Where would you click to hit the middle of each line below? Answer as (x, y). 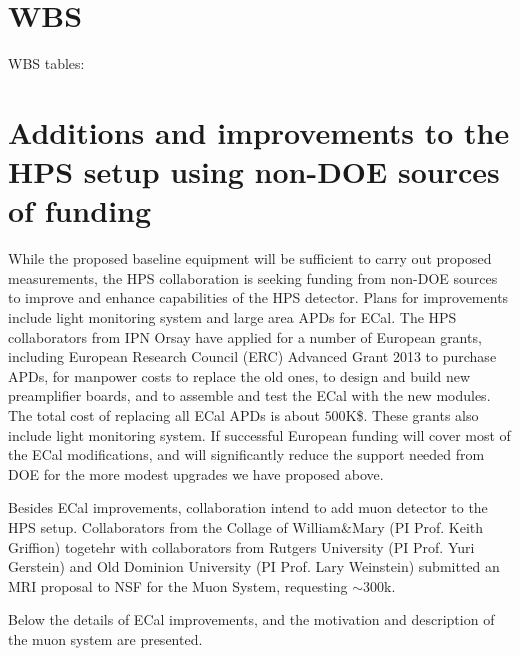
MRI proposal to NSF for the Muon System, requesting (178, 585)
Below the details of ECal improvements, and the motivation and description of (251, 619)
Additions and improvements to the (259, 131)
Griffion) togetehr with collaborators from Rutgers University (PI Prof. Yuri (241, 546)
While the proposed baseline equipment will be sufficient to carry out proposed (250, 258)
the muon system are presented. (105, 638)
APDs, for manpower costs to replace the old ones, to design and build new (239, 375)
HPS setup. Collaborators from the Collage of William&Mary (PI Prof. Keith (246, 526)
